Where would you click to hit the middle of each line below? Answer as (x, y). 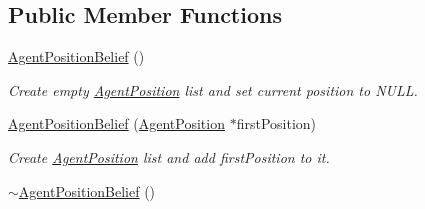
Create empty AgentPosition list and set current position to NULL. (213, 89)
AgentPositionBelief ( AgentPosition (116, 123)
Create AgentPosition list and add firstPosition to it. (169, 156)
